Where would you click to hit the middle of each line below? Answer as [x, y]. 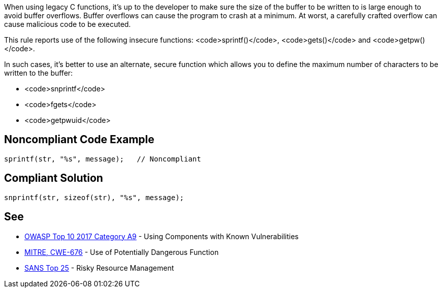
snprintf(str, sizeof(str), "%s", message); [94, 197]
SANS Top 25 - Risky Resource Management [99, 268]
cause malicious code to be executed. [68, 24]
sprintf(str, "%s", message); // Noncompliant [103, 159]
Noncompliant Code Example [79, 140]
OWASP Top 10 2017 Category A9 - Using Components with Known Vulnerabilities [162, 236]
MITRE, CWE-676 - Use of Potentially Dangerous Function [122, 252]
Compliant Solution [54, 178]
